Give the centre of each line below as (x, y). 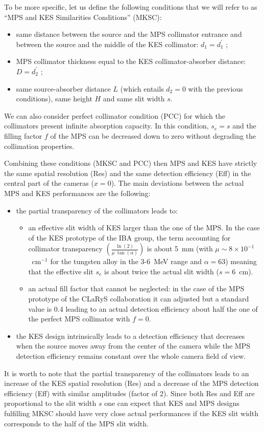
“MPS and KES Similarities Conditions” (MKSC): (83, 17)
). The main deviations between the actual (177, 183)
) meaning (241, 261)
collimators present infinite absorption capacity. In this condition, (106, 126)
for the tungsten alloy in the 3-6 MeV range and (126, 261)
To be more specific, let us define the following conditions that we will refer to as (131, 7)
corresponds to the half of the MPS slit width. (76, 423)
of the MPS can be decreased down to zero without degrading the (153, 135)
